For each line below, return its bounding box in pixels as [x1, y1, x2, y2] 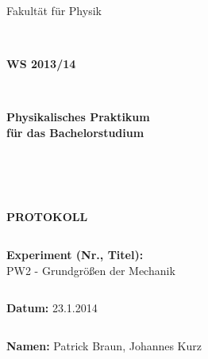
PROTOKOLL [6, 208, 88, 225]
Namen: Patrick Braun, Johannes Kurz [6, 337, 202, 353]
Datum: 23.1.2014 [6, 300, 98, 316]
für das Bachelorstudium [6, 124, 144, 140]
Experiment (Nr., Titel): [6, 246, 144, 262]
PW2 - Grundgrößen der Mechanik [6, 262, 175, 278]
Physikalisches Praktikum [6, 109, 150, 125]
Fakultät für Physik [6, 2, 102, 18]
